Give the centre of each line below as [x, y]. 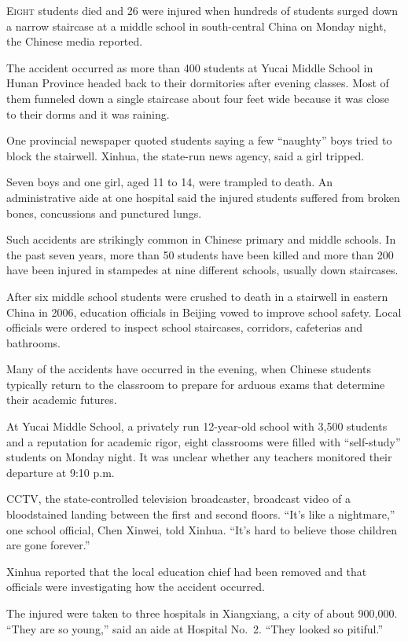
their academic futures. [62, 400]
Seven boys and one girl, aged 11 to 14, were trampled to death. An [170, 182]
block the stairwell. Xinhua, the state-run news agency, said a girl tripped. [186, 155]
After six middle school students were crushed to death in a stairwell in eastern [197, 296]
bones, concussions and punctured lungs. [104, 213]
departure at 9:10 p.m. [61, 472]
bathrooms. [33, 342]
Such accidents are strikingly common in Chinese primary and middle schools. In [201, 239]
